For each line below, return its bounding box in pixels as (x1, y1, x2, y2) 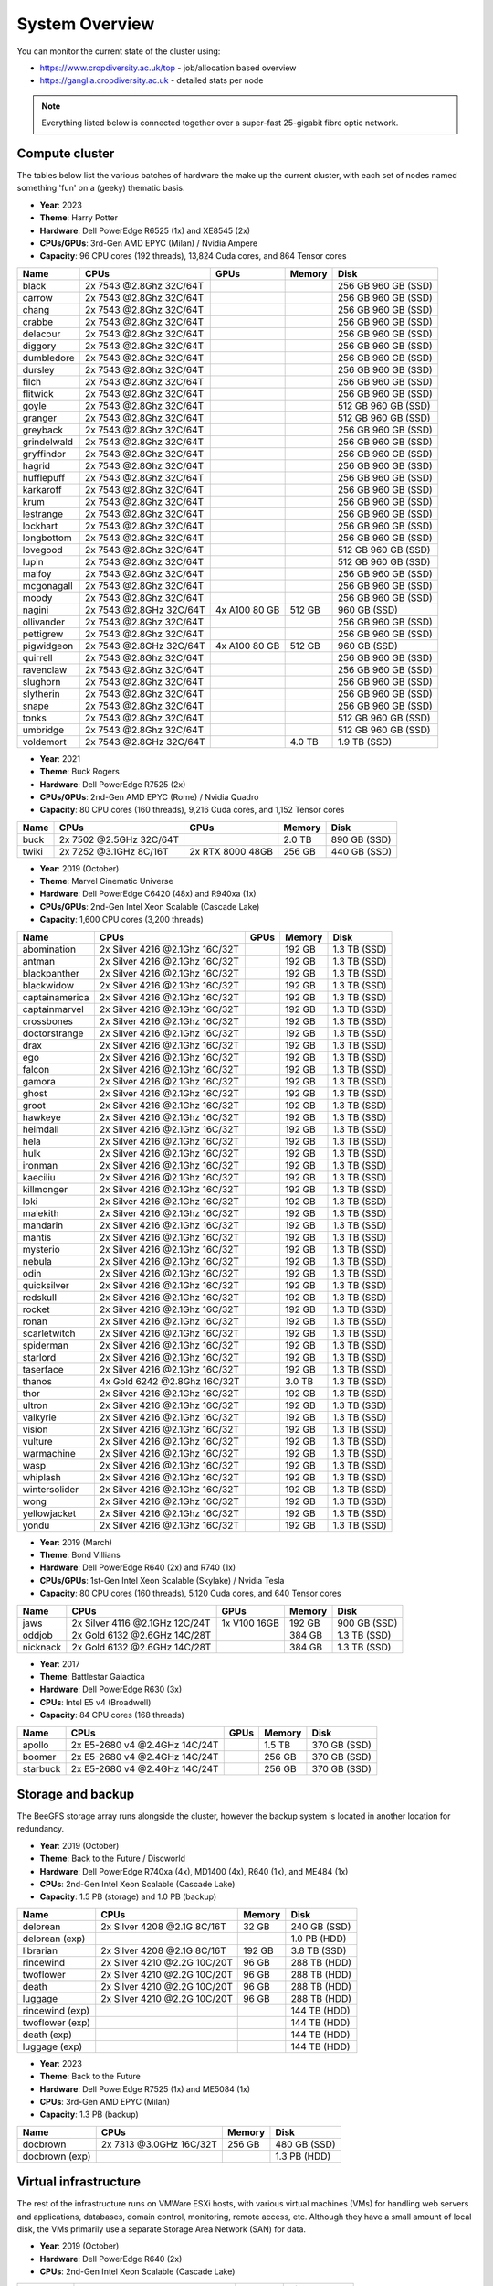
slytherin (22, 687, 60, 700)
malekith (22, 1207, 59, 1220)
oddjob (22, 1629, 54, 1641)
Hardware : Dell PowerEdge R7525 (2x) (39, 778, 186, 790)
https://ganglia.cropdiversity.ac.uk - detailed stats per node (39, 75, 264, 86)
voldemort (22, 735, 68, 748)
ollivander (22, 615, 66, 628)
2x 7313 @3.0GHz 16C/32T (100, 2138, 218, 2151)
